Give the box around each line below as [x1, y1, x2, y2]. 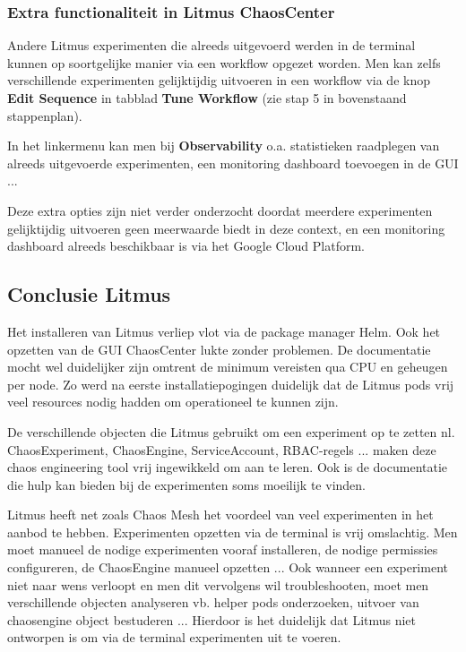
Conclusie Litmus [7, 280, 171, 308]
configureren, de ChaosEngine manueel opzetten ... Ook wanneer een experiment [7, 558, 448, 577]
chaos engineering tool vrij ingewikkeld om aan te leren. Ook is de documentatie [7, 458, 448, 476]
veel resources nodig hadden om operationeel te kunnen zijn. [7, 392, 339, 411]
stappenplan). [7, 106, 82, 124]
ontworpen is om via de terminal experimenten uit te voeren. [7, 628, 341, 647]
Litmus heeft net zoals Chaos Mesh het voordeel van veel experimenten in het [7, 505, 434, 524]
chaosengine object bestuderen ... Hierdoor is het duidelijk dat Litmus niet [7, 610, 417, 629]
